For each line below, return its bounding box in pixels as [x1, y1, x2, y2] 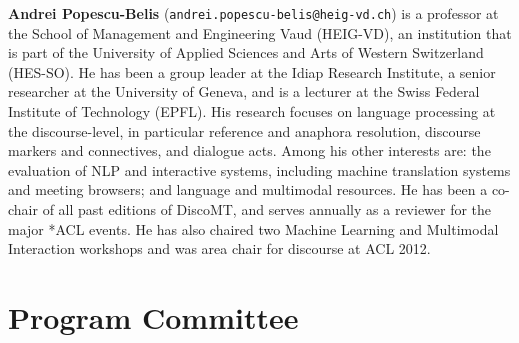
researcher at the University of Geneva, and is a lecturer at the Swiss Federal [8, 81, 480, 102]
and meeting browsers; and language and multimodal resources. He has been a [8, 179, 488, 200]
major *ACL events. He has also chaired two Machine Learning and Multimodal [8, 218, 499, 239]
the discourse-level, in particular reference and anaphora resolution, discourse [8, 120, 481, 141]
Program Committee [8, 296, 299, 337]
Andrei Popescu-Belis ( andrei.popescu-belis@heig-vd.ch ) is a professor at [8, 3, 499, 23]
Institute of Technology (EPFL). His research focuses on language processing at [8, 101, 496, 122]
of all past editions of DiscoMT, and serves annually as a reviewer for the [42, 199, 492, 219]
